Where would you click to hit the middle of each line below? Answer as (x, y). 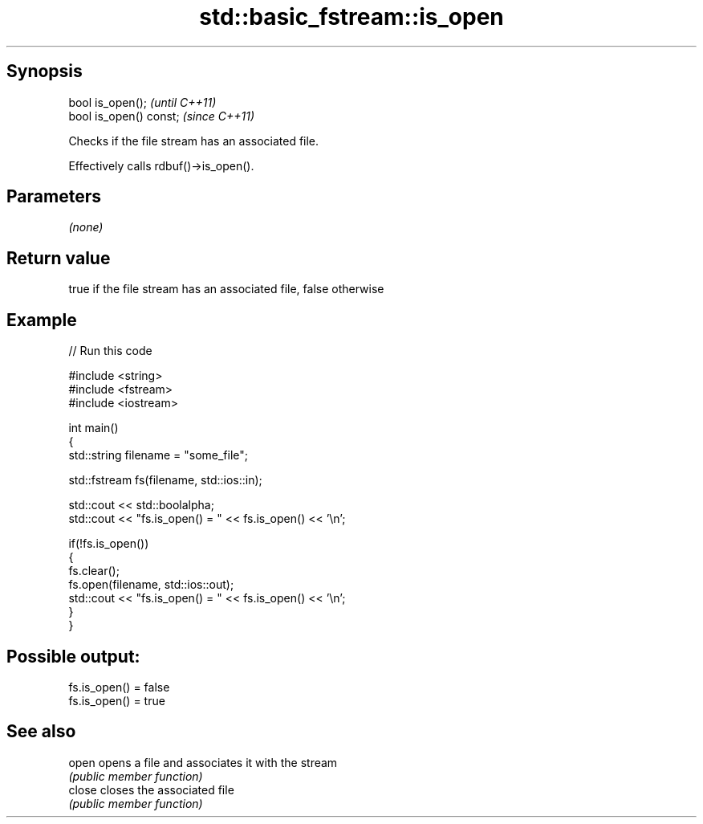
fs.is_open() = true (117, 700)
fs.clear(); (94, 571)
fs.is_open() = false (119, 687)
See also (41, 732)
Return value (59, 258)
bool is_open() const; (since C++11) (162, 116)
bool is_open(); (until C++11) (142, 102)
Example (42, 320)
